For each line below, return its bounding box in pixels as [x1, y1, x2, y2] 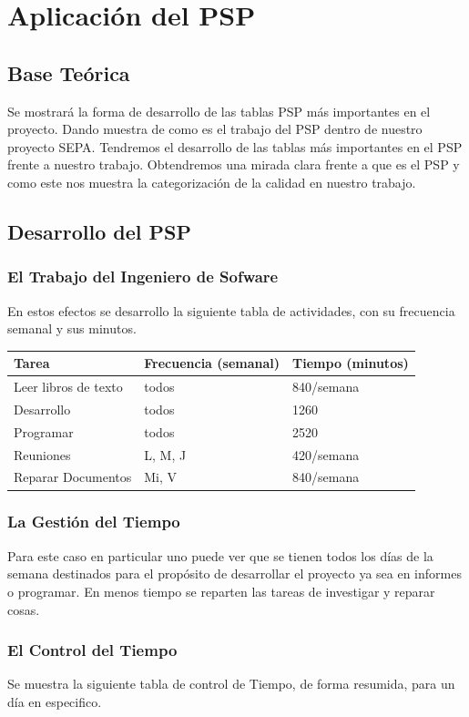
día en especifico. [7, 691, 102, 711]
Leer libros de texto [14, 377, 123, 396]
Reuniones [14, 445, 71, 464]
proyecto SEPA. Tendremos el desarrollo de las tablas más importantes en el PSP [7, 137, 463, 156]
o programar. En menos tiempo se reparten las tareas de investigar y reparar [7, 581, 435, 600]
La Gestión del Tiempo [7, 510, 180, 533]
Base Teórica [7, 58, 130, 87]
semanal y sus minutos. [7, 319, 137, 338]
